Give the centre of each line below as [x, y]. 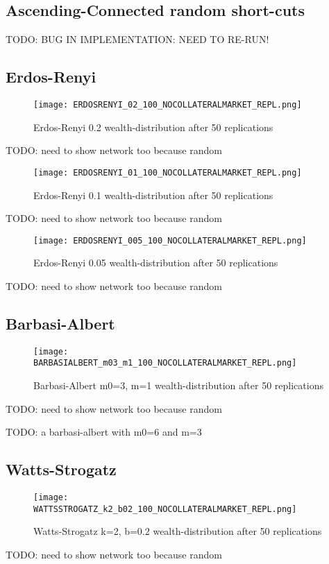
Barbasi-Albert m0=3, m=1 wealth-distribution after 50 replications [178, 385]
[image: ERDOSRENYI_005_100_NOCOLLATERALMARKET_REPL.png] [170, 240]
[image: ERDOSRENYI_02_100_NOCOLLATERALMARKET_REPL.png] [168, 105]
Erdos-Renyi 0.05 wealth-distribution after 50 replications [156, 263]
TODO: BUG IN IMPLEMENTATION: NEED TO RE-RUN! [137, 39]
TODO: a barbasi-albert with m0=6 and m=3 [104, 432]
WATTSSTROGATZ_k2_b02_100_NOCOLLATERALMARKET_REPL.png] [165, 509]
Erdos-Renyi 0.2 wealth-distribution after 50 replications [153, 127]
